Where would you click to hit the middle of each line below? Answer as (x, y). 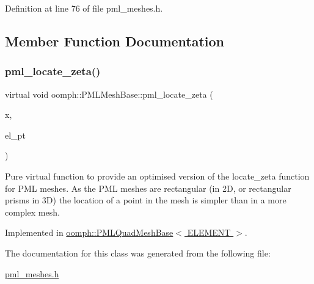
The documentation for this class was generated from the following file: (138, 253)
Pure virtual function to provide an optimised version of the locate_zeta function (157, 176)
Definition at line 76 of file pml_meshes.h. (84, 8)
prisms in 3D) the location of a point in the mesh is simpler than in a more (146, 200)
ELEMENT (209, 232)
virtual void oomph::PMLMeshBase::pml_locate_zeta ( (109, 94)
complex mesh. (32, 212)
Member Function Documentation (115, 41)
